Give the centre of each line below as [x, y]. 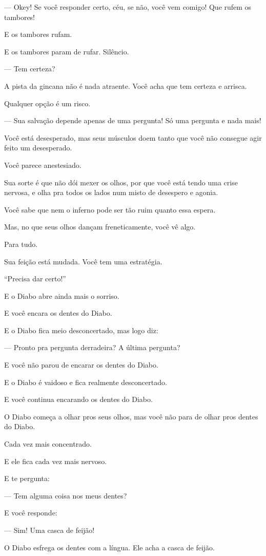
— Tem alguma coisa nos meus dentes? [66, 495]
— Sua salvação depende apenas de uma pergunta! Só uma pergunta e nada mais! [133, 120]
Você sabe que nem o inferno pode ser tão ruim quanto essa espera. [110, 209]
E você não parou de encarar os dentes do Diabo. [81, 365]
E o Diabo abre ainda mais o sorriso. [62, 295]
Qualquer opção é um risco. [47, 103]
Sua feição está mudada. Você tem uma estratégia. [83, 261]
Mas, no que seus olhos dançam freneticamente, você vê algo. [100, 227]
